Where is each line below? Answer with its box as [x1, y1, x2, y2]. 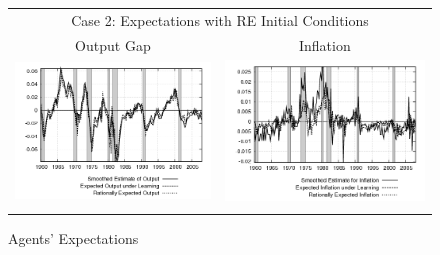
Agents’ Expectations [8, 228, 139, 249]
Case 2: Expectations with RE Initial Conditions [71, 9, 369, 30]
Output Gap [75, 34, 151, 55]
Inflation [299, 34, 351, 55]
